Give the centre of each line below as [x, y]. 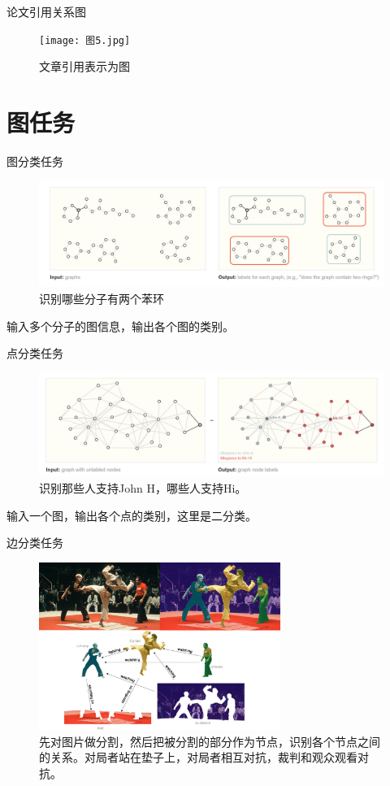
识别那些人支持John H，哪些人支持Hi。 [143, 487]
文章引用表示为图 [84, 66]
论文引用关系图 [46, 11]
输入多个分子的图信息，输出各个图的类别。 [120, 326]
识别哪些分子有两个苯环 [102, 298]
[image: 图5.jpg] [85, 40]
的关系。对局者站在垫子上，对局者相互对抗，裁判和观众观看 [198, 757]
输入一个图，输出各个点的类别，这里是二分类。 [132, 515]
